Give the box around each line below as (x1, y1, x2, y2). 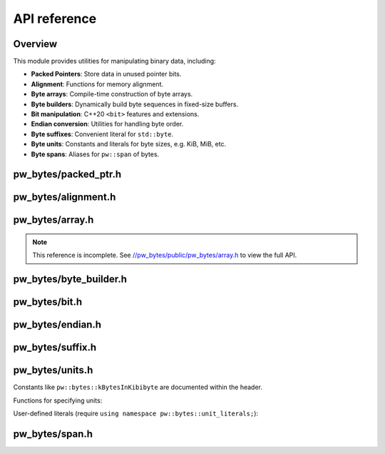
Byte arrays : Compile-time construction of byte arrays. (31, 90, 193, 99)
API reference (13, 11, 97, 26)
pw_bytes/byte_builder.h (13, 273, 128, 286)
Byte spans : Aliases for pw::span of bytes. (31, 150, 160, 158)
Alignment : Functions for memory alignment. (31, 79, 164, 89)
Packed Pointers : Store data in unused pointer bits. (31, 70, 182, 79)
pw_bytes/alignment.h (13, 191, 116, 203)
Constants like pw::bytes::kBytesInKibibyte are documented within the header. (13, 383, 263, 392)
